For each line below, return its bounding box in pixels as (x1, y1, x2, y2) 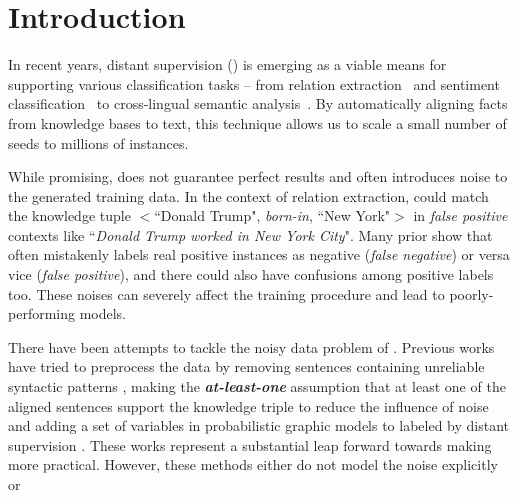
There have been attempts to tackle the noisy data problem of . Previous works (8, 336, 495, 357)
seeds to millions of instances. (8, 132, 189, 153)
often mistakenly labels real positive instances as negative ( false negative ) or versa (8, 244, 510, 265)
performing (8, 303, 75, 324)
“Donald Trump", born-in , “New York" (154, 205, 391, 226)
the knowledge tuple (8, 205, 131, 226)
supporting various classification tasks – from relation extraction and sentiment (8, 73, 500, 94)
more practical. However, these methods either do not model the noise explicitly (8, 454, 498, 475)
